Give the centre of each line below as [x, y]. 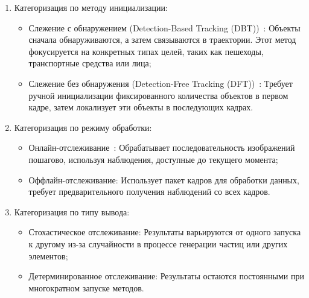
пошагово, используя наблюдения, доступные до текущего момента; [153, 159]
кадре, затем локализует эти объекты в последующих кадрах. [141, 107]
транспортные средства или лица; [90, 63]
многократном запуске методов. [86, 287]
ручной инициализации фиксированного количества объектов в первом [158, 95]
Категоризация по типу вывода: [72, 211]
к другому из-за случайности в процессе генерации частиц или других [158, 243]
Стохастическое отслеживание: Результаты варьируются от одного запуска [165, 232]
